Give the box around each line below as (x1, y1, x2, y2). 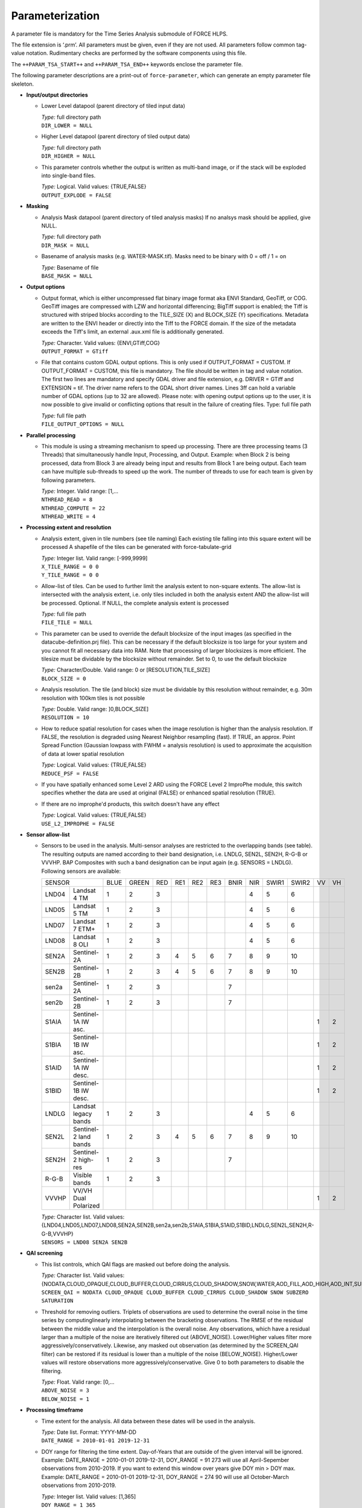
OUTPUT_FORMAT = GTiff (41, 348, 109, 355)
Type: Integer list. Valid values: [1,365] (41, 1493, 136, 1500)
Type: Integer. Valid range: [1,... (41, 487, 119, 495)
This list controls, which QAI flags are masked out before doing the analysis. (41, 1261, 230, 1268)
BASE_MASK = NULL (41, 272, 93, 279)
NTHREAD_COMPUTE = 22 (41, 504, 106, 512)
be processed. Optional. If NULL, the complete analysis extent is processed (41, 599, 229, 606)
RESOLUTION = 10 (41, 714, 90, 721)
